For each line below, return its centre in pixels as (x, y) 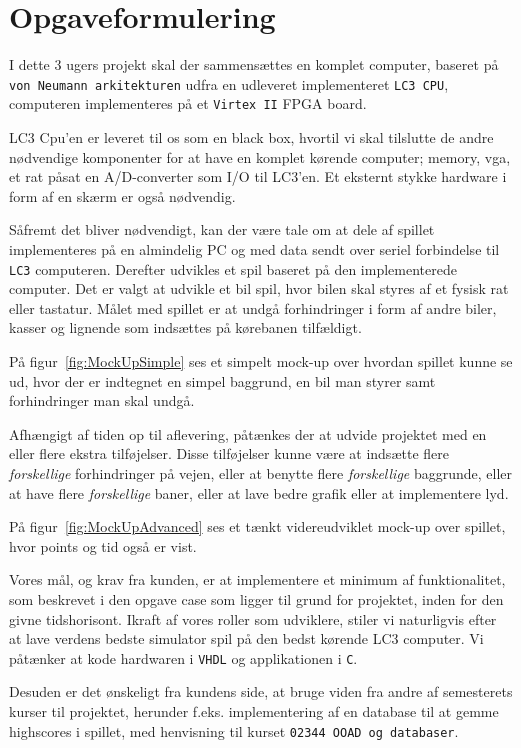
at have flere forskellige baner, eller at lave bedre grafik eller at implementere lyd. (259, 492)
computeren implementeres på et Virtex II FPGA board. (188, 103)
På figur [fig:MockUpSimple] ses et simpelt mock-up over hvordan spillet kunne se (261, 361)
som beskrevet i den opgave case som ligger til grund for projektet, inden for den (256, 598)
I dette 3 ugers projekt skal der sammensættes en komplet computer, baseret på (254, 64)
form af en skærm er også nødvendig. (122, 195)
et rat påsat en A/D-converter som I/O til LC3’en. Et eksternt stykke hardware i (258, 176)
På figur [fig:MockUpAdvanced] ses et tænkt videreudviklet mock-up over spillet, (257, 526)
